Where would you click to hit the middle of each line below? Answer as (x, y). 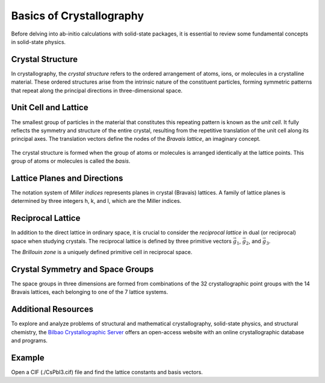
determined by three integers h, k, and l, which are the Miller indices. (96, 201)
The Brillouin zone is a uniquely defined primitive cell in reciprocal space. (102, 252)
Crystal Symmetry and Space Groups (82, 269)
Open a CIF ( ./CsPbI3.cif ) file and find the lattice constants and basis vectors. (107, 372)
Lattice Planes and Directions (67, 178)
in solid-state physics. (39, 42)
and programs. (29, 341)
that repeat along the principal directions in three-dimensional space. (97, 90)
